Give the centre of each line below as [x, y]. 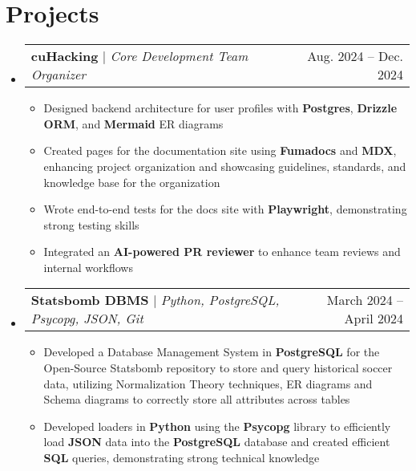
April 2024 [374, 319]
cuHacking [65, 56]
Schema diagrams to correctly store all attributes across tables [197, 399]
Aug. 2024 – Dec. [355, 56]
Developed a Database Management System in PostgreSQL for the [212, 352]
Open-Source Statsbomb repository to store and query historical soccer [218, 368]
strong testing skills [91, 224]
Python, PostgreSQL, [220, 300]
